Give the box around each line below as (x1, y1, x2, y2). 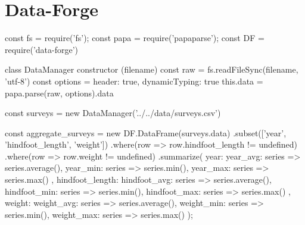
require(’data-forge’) (5, 43, 79, 55)
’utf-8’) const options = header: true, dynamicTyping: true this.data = (5, 74, 263, 87)
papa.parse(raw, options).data (5, 86, 114, 99)
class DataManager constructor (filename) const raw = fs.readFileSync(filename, (5, 63, 298, 76)
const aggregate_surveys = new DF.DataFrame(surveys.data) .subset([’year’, (5, 126, 287, 139)
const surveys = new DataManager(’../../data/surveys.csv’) (5, 107, 221, 119)
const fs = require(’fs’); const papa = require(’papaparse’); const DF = (5, 32, 264, 44)
